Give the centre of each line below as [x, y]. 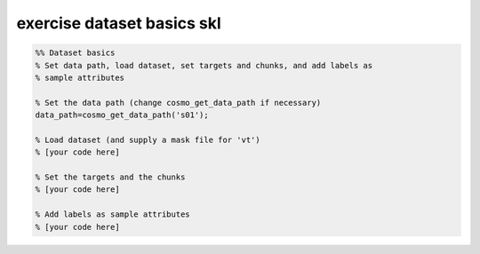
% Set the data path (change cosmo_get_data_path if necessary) [178, 103]
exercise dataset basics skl [119, 23]
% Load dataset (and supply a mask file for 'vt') [148, 139]
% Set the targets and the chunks [110, 177]
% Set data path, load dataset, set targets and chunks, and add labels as [204, 65]
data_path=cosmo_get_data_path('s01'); [122, 115]
